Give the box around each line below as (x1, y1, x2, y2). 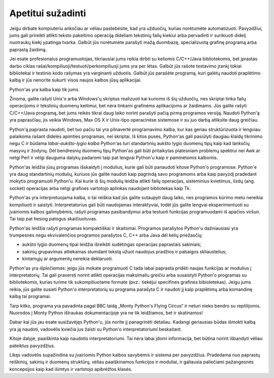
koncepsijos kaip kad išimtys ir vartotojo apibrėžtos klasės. (9, 366, 132, 372)
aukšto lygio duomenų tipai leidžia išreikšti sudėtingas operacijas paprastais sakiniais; (22, 241, 201, 248)
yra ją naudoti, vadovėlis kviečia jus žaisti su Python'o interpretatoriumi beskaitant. (9, 326, 182, 332)
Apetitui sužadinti (9, 8, 86, 19)
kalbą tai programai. (9, 293, 51, 299)
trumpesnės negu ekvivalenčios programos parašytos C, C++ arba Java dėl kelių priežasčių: (9, 232, 203, 238)
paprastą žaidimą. (9, 46, 47, 53)
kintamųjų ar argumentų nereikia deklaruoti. (22, 256, 113, 262)
